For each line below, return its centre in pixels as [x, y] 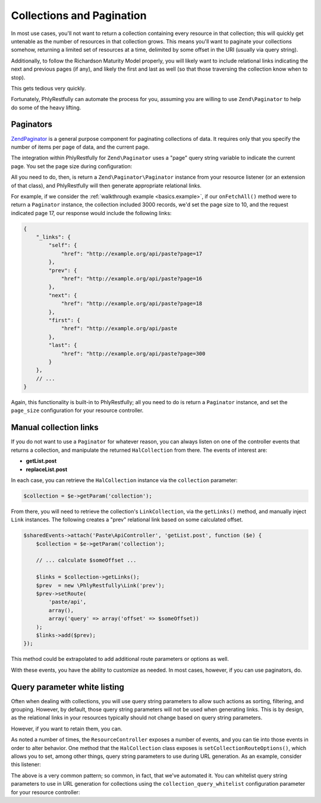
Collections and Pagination [79, 15]
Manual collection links [55, 428]
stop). [18, 77]
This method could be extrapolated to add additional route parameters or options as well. [120, 659]
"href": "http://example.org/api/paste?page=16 [132, 279]
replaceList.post [47, 469]
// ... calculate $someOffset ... [86, 560]
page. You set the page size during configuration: [72, 166]
